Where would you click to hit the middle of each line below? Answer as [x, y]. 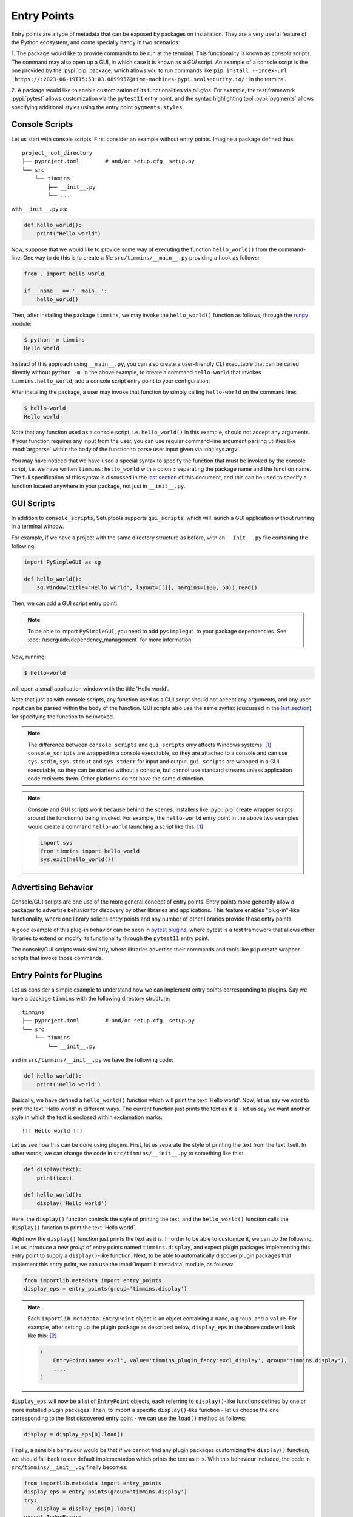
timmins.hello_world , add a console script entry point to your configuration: [111, 381]
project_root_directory [57, 153]
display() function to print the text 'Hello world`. [74, 1228]
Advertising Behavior [52, 887]
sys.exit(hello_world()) [77, 860]
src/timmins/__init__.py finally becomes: [69, 1467]
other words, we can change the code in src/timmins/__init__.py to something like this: [127, 1154]
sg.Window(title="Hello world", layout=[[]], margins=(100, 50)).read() [147, 588]
